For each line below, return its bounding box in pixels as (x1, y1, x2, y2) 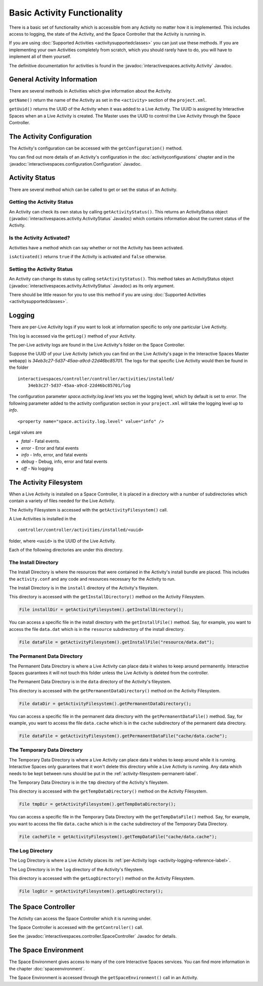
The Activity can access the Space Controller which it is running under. (9, 915, 152, 921)
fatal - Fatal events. (21, 438, 60, 444)
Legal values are (9, 429, 42, 435)
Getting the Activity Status (9, 199, 74, 206)
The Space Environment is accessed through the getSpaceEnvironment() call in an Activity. (9, 975, 198, 981)
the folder (9, 364, 29, 370)
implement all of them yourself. (9, 54, 72, 59)
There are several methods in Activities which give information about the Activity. (9, 88, 172, 94)
